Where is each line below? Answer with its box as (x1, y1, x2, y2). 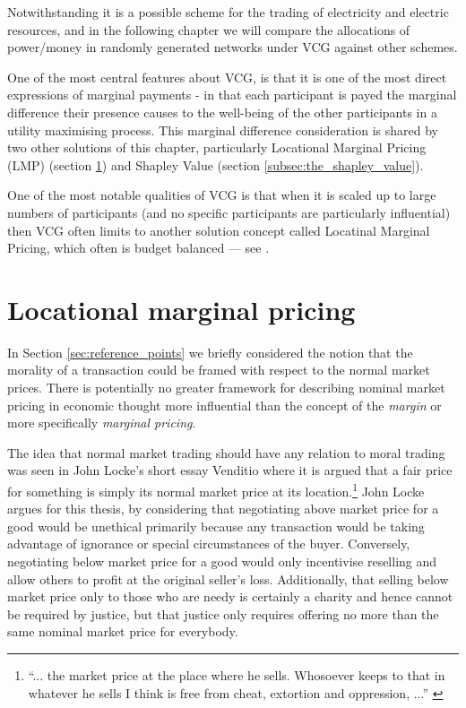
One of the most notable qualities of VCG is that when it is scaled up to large (7, 186, 436, 204)
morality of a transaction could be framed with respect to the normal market (7, 360, 430, 379)
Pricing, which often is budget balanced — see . (7, 238, 270, 257)
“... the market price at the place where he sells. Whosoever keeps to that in (28, 666, 445, 684)
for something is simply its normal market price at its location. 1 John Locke (7, 479, 425, 500)
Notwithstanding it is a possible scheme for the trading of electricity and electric (7, 3, 449, 21)
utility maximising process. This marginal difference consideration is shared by (7, 120, 439, 139)
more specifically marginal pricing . (7, 413, 196, 432)
